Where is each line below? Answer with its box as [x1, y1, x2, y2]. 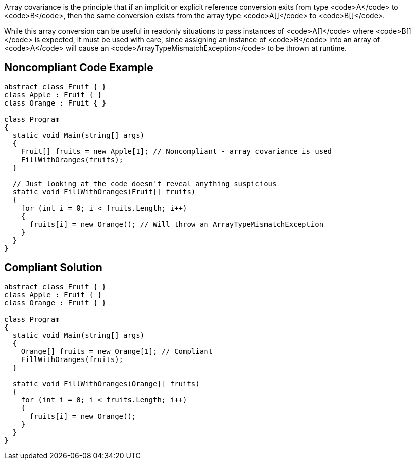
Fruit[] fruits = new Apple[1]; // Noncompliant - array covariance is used [21, 147, 332, 156]
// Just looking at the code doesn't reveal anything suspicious [12, 179, 277, 188]
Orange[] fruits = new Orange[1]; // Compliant [21, 347, 213, 355]
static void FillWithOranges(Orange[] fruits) [12, 379, 200, 388]
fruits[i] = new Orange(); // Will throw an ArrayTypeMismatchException [29, 220, 324, 228]
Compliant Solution [4, 261, 102, 274]
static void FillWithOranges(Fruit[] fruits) [12, 187, 196, 196]
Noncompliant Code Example [4, 61, 153, 74]
